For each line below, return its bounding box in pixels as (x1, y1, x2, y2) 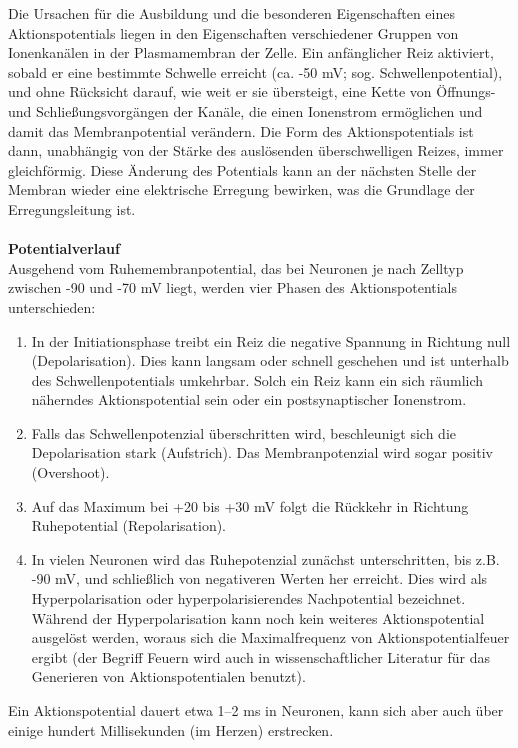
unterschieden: (8, 296, 96, 317)
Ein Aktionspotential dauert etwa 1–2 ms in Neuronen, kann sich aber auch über (8, 700, 504, 720)
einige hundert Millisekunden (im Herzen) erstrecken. (8, 719, 334, 740)
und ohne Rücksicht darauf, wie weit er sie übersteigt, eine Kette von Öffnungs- (8, 81, 496, 102)
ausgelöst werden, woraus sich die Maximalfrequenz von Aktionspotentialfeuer (31, 627, 510, 648)
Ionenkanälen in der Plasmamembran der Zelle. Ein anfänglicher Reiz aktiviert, (8, 42, 494, 63)
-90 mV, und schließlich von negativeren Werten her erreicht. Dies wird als (31, 568, 488, 589)
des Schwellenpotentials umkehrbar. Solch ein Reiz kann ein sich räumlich (31, 369, 484, 390)
